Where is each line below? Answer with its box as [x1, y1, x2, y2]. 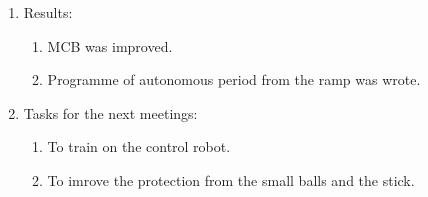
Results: [23, 2, 73, 22]
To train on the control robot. [47, 136, 231, 157]
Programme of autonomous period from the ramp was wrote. [47, 69, 421, 90]
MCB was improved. [47, 35, 173, 56]
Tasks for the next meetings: [23, 102, 198, 123]
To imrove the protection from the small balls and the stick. [47, 169, 415, 190]
